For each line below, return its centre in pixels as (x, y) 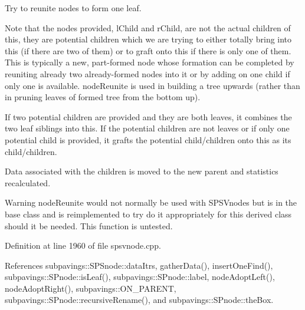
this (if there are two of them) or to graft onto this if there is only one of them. (148, 50)
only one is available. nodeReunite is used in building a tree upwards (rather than (152, 85)
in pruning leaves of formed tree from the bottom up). (103, 97)
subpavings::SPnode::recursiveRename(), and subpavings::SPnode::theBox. (139, 300)
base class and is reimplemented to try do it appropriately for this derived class (148, 214)
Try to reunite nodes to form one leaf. (73, 8)
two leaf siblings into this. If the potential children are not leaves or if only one (147, 128)
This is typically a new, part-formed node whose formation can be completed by (150, 62)
